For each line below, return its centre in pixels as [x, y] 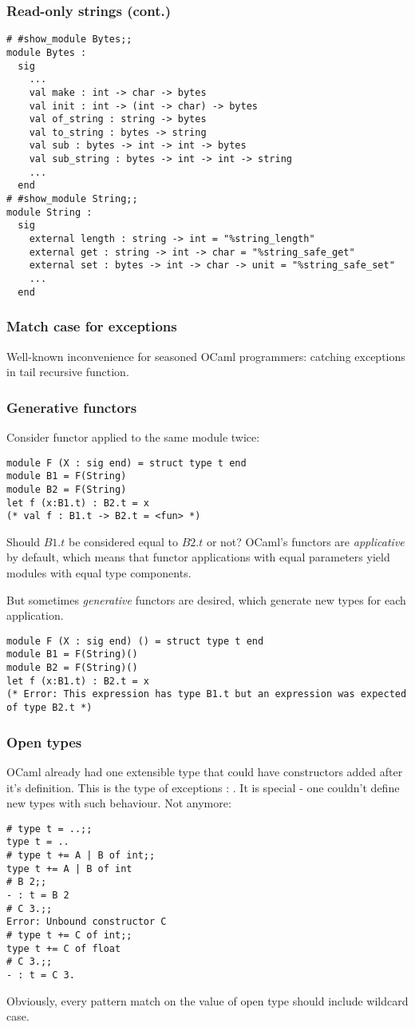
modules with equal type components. [99, 573]
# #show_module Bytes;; [69, 40]
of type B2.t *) [49, 708]
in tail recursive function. [68, 372]
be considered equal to [123, 541]
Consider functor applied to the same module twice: [133, 436]
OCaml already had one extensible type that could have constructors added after [205, 771]
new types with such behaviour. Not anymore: [119, 803]
